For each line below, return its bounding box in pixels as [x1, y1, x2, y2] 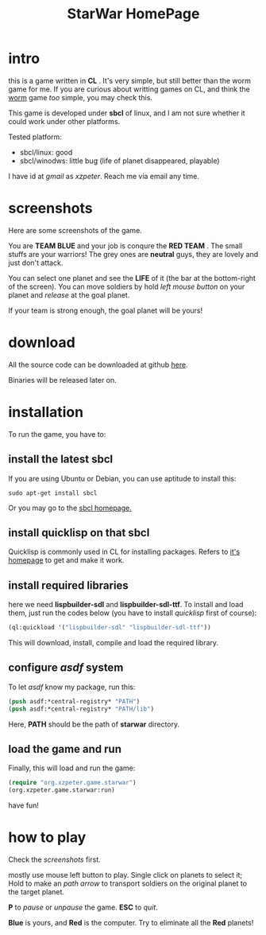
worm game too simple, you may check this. [8, 92, 153, 102]
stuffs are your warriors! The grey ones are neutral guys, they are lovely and [8, 249, 259, 259]
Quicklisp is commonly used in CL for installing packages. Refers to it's [8, 547, 241, 557]
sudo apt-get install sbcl [8, 489, 98, 497]
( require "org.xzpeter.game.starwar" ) [8, 779, 137, 787]
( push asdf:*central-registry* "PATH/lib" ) [8, 705, 155, 713]
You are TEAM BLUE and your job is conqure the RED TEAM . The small [8, 240, 243, 251]
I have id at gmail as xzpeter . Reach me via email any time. [8, 171, 200, 181]
